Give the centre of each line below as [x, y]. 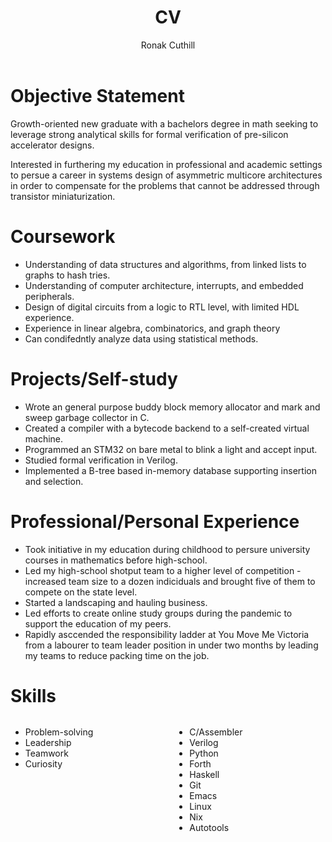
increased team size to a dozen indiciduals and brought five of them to [170, 581]
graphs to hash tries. [67, 275]
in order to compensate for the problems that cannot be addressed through [165, 185]
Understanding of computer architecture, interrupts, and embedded [164, 285]
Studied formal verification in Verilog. [101, 460]
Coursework [63, 236]
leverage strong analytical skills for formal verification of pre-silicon [149, 134]
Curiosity [43, 764]
